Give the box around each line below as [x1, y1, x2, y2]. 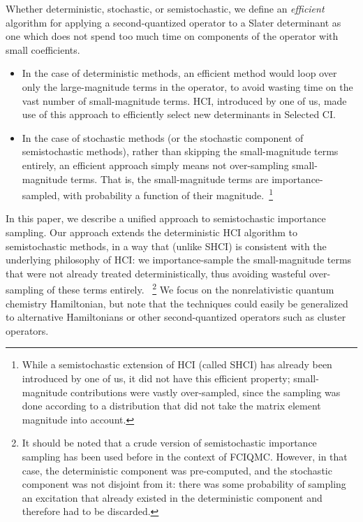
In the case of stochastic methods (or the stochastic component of [22, 130, 304, 145]
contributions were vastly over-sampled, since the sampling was [71, 384, 341, 399]
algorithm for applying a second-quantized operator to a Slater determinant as [6, 15, 341, 29]
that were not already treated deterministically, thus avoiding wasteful [6, 266, 306, 280]
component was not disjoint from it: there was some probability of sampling [22, 477, 346, 491]
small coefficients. [6, 42, 80, 57]
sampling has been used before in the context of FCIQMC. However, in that [22, 449, 348, 463]
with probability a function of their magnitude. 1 [63, 186, 273, 202]
